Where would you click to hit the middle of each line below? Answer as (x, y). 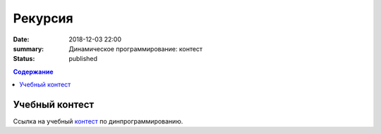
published (83, 59)
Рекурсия (43, 18)
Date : (21, 39)
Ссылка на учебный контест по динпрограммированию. (98, 121)
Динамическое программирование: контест (136, 48)
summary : (29, 48)
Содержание (33, 72)
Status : (24, 59)
